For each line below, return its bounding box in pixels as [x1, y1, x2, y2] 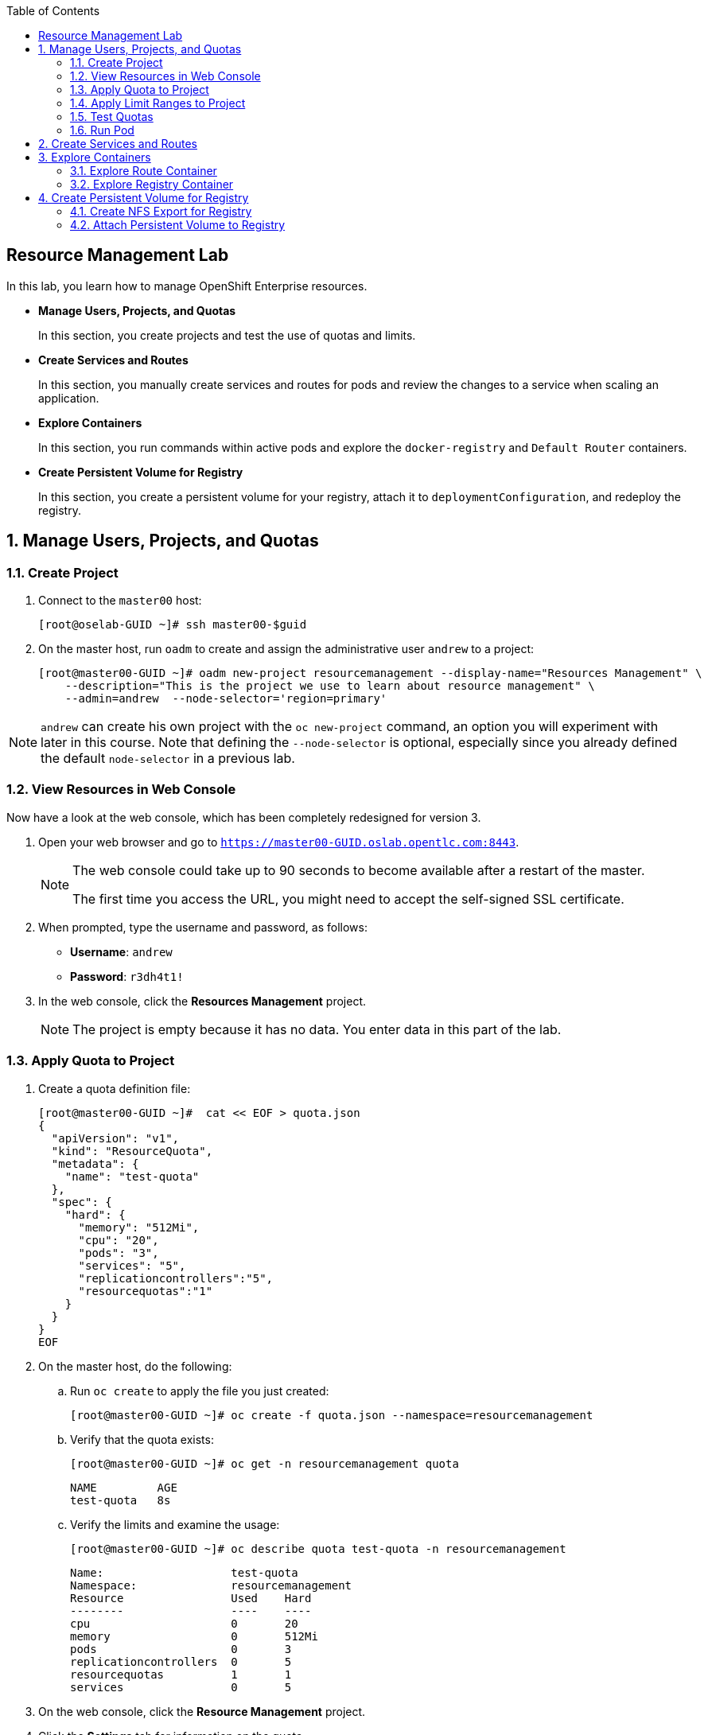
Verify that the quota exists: [70, 1432, 214, 1446]
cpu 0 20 [70, 1616, 298, 1630]
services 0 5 [70, 1680, 292, 1694]
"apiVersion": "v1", [51, 1131, 180, 1145]
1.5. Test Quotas [70, 110, 154, 123]
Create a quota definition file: [38, 1081, 191, 1095]
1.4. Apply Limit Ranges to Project [70, 96, 246, 110]
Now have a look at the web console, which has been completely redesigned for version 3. [6, 810, 481, 824]
